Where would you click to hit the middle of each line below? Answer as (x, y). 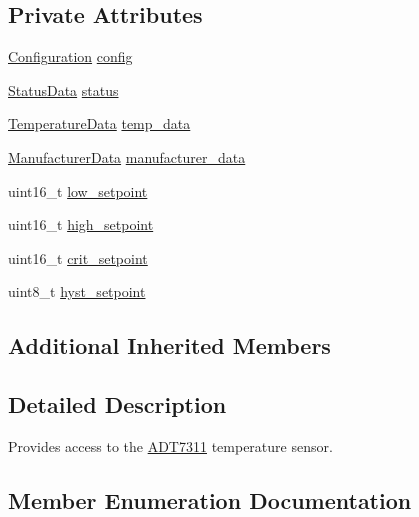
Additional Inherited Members (169, 345)
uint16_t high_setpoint (81, 224)
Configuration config (70, 56)
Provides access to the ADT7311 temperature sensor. (170, 445)
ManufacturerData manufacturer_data (127, 156)
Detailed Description (117, 404)
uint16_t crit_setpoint (78, 257)
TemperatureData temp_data (99, 123)
